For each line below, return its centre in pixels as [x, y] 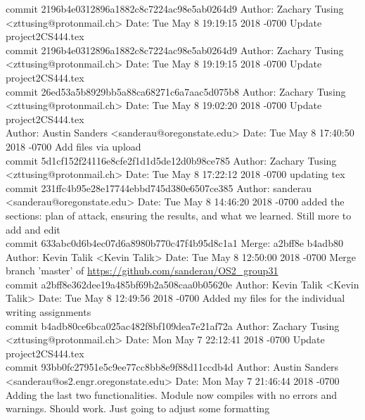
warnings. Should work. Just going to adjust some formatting [138, 408]
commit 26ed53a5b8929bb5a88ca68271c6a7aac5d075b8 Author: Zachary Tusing [176, 91]
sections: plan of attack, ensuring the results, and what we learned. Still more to [179, 215]
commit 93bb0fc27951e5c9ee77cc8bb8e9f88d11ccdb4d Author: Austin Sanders [172, 367]
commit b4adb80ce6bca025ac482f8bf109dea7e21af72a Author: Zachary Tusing [173, 325]
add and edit [33, 229]
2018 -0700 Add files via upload [73, 146]
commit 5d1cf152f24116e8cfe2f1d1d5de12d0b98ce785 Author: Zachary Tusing [171, 160]
